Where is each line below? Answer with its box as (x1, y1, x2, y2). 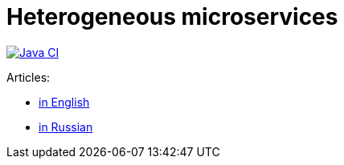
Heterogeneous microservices (6, 3, 338, 30)
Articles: (6, 70, 51, 84)
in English (39, 95, 90, 109)
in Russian (39, 119, 93, 134)
